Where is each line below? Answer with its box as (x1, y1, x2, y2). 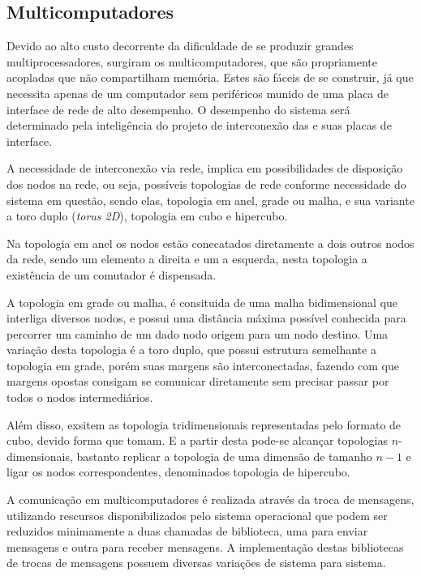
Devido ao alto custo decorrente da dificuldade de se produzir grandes (6, 37, 354, 54)
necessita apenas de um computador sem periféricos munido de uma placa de (6, 84, 389, 101)
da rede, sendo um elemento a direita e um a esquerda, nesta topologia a (6, 250, 367, 267)
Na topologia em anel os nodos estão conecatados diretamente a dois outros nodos (6, 234, 415, 251)
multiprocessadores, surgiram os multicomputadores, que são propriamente (6, 53, 377, 70)
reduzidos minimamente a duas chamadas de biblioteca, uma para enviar (6, 523, 368, 540)
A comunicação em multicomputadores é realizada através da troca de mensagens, (6, 491, 415, 508)
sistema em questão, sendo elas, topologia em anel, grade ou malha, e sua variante (6, 191, 415, 208)
